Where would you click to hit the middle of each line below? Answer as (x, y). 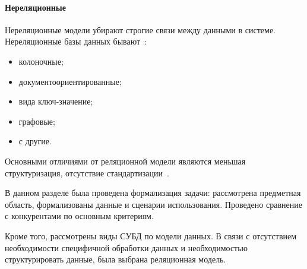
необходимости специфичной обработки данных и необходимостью (126, 247)
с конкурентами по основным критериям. (79, 216)
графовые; (37, 121)
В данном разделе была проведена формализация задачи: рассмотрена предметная (153, 193)
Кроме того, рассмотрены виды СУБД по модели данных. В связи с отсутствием (151, 235)
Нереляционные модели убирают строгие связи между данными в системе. (140, 29)
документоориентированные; (70, 81)
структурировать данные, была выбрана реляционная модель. (115, 259)
